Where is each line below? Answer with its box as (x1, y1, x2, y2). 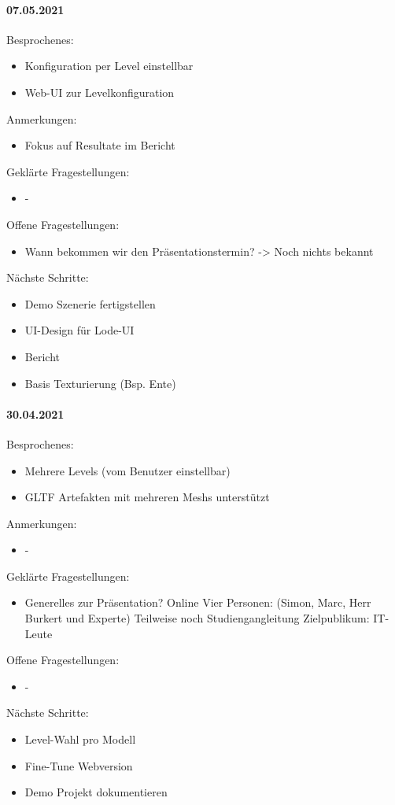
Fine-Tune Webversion (24, 757, 133, 774)
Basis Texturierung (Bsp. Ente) (24, 375, 176, 391)
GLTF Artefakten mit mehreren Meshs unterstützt (24, 489, 270, 505)
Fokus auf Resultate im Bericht (24, 137, 175, 153)
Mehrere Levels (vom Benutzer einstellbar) (24, 462, 231, 478)
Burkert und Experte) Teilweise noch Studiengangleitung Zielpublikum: (24, 610, 370, 626)
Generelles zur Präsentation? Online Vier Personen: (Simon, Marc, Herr (24, 594, 371, 611)
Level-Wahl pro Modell (24, 731, 136, 748)
